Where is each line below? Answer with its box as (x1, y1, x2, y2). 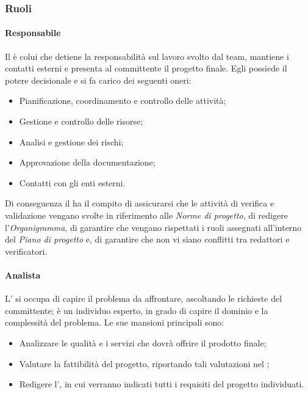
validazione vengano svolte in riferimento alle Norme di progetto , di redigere (5, 208, 288, 221)
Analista (5, 268, 41, 281)
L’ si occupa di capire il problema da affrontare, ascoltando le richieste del (5, 292, 282, 305)
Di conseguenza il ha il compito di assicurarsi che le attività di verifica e (5, 197, 274, 210)
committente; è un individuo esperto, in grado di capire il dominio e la (5, 304, 268, 316)
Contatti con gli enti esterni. (19, 176, 126, 189)
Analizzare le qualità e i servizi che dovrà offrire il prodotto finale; (19, 336, 267, 349)
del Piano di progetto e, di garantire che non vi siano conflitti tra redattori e (5, 233, 290, 246)
